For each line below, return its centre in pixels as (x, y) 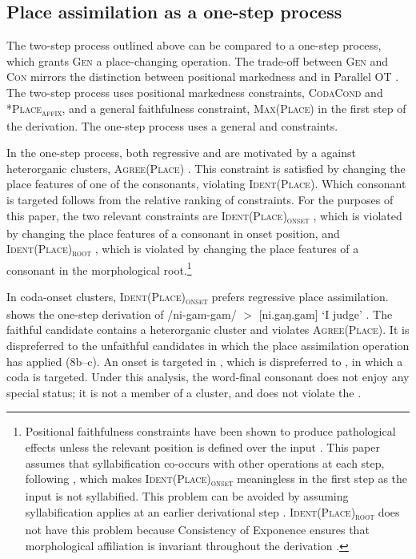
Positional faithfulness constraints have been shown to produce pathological (210, 431)
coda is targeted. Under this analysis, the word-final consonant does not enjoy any (208, 377)
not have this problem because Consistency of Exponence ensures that (197, 530)
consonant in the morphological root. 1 (99, 268)
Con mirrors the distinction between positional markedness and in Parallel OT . (203, 76)
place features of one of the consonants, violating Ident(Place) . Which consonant (206, 184)
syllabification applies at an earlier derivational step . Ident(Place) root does (212, 513)
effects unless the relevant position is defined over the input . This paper (202, 447)
